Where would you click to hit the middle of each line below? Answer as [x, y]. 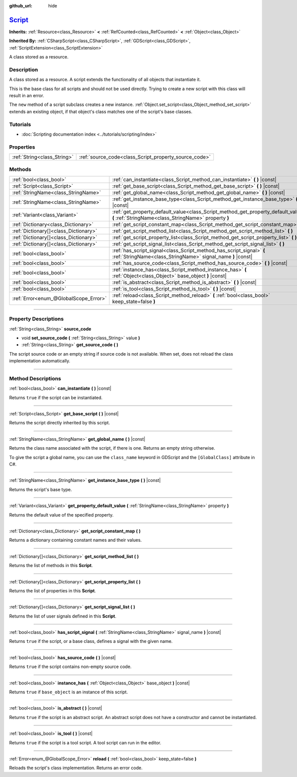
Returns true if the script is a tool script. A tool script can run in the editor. [85, 742]
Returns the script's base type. [41, 489]
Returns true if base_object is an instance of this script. [69, 692]
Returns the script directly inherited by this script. [60, 423]
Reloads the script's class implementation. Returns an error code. [76, 768]
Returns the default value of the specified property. [61, 515]
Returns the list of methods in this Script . [51, 566]
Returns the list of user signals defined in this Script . [63, 616]
